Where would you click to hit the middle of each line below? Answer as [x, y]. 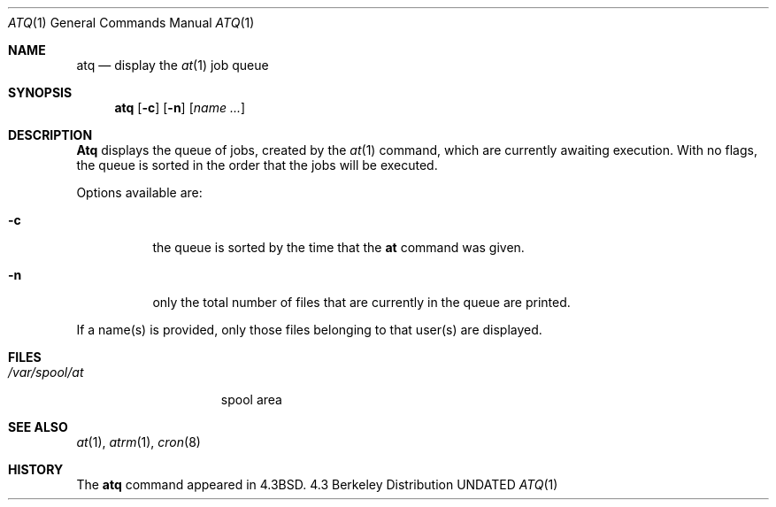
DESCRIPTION [50, 135]
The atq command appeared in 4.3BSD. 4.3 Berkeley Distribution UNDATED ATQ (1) [317, 484]
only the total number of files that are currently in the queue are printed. [361, 302]
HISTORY [36, 469]
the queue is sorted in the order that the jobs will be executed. [257, 165]
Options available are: [139, 192]
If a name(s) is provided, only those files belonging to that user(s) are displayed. [309, 330]
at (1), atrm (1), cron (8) [138, 442]
